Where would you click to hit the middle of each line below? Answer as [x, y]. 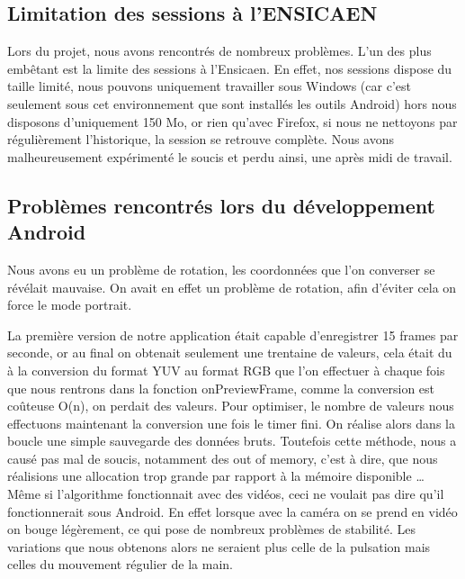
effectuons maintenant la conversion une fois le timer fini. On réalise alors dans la [231, 423]
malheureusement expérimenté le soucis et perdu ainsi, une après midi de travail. [230, 156]
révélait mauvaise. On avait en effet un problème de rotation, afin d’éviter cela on [232, 287]
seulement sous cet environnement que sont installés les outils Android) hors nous [232, 103]
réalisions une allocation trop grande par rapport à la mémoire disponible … [216, 476]
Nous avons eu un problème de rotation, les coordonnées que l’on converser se [221, 269]
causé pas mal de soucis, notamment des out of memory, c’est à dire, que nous [223, 458]
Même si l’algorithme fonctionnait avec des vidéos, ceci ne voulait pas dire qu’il [226, 494]
